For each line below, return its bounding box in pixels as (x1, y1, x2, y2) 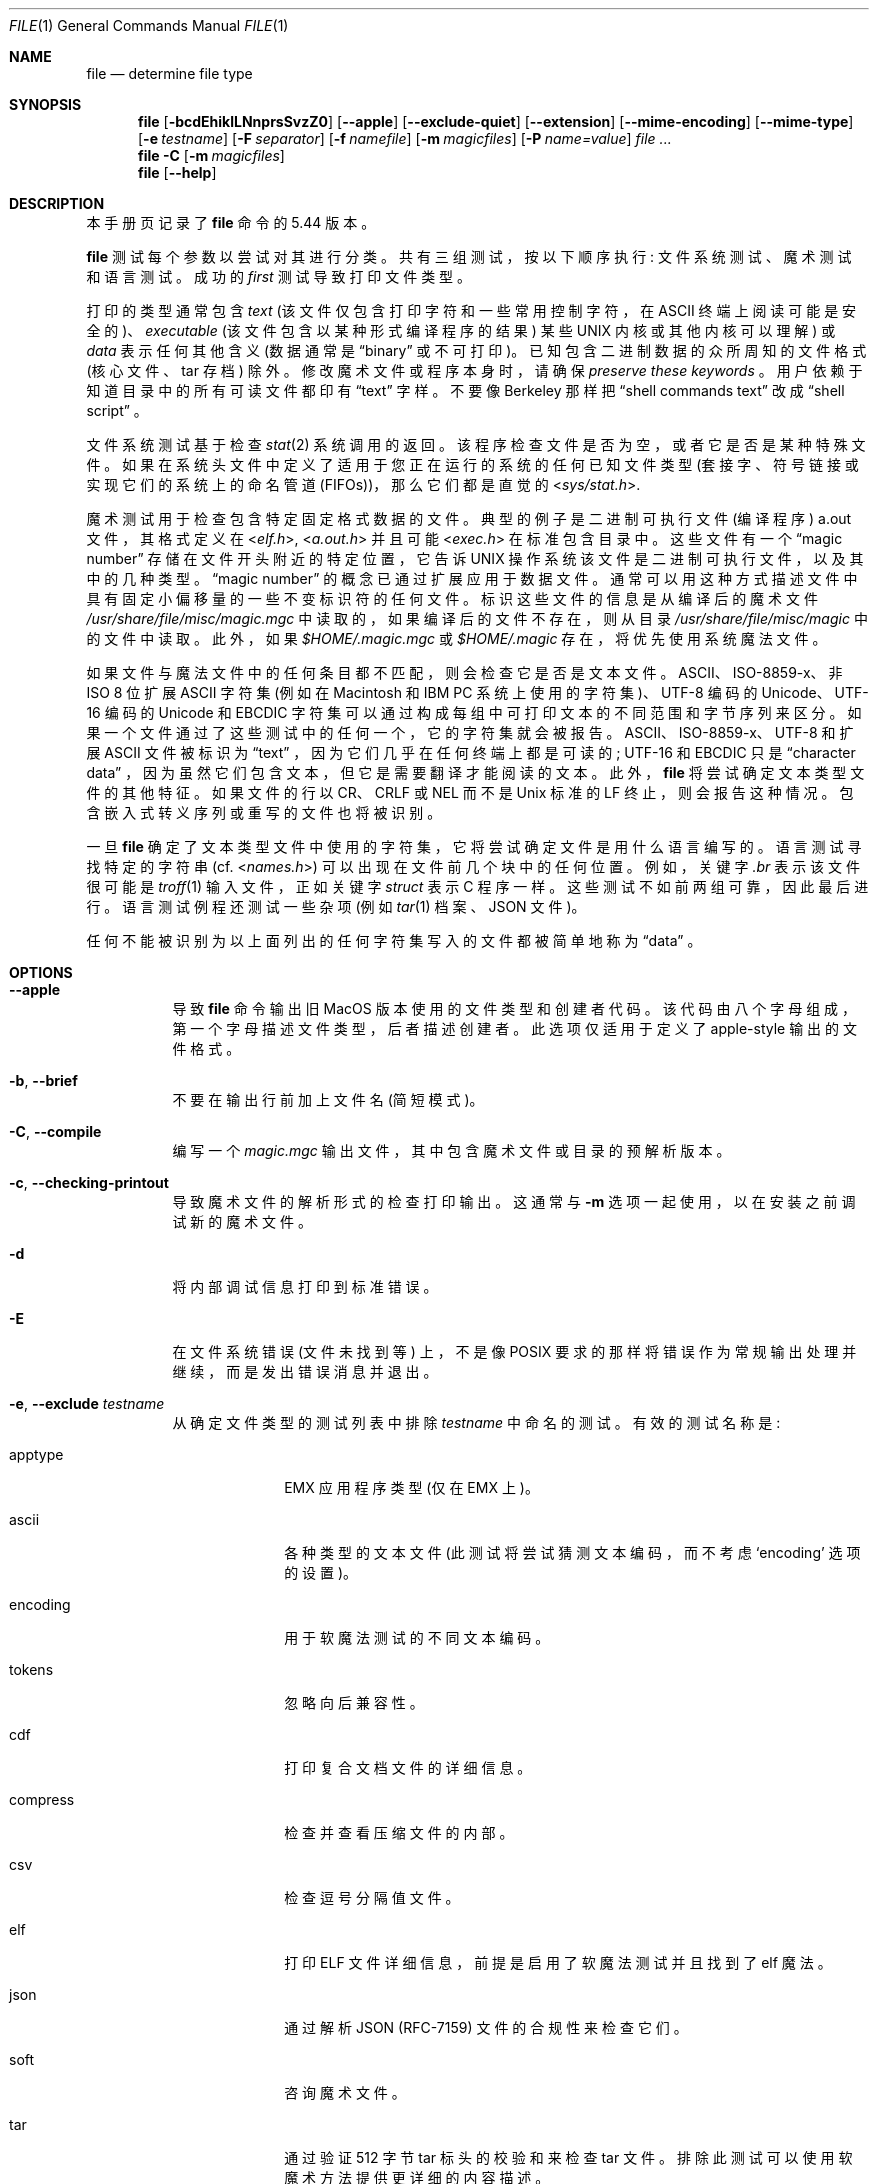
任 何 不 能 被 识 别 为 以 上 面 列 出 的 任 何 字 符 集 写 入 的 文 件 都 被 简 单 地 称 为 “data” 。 (86, 932, 702, 949)
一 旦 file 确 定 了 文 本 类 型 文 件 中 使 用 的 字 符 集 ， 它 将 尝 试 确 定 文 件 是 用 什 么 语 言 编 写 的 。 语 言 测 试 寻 (86, 838, 862, 855)
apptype (9, 1446, 64, 1463)
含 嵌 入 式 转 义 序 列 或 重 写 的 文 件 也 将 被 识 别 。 (86, 804, 442, 821)
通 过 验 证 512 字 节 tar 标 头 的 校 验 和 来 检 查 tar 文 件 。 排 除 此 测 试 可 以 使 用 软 (284, 2149, 853, 2166)
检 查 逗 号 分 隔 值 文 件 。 (284, 1889, 460, 1906)
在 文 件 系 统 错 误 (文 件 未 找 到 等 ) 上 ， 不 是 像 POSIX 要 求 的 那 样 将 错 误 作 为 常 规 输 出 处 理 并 (172, 1343, 857, 1360)
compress (9, 1791, 75, 1808)
